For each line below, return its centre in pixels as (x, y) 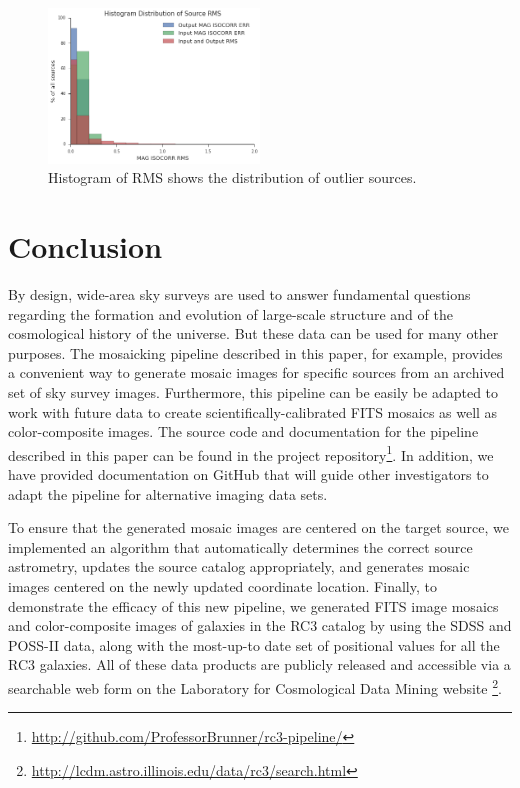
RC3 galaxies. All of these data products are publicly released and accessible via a (259, 664)
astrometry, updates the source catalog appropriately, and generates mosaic (239, 566)
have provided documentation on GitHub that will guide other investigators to (248, 474)
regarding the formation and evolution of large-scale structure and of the (230, 313)
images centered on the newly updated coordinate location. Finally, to (222, 585)
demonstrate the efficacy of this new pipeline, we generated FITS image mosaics (253, 605)
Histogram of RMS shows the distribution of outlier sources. (232, 177)
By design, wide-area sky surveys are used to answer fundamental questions (239, 294)
